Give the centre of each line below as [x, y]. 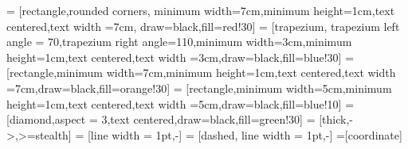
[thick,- [336, 119]
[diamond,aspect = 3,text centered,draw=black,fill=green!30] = [161, 119]
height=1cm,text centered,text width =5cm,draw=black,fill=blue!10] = [180, 103]
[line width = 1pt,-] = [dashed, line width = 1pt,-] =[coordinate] [245, 134]
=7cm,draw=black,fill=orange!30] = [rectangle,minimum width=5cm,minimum [199, 88]
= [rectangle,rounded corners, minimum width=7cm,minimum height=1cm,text [201, 10]
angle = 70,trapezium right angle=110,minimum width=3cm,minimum [179, 42]
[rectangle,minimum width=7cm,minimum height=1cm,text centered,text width [201, 73]
